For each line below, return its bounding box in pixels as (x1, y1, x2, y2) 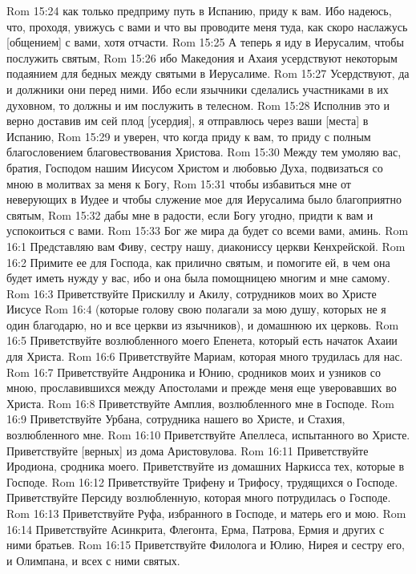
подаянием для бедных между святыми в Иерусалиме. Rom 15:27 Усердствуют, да (6, 65, 410, 82)
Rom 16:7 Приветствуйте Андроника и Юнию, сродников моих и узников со (6, 363, 382, 380)
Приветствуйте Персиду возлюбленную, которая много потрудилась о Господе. (6, 489, 391, 506)
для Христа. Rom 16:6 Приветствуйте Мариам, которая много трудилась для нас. (6, 348, 403, 365)
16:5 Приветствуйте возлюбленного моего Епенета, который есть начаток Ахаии (6, 332, 398, 349)
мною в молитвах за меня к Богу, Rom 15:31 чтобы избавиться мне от (6, 175, 351, 192)
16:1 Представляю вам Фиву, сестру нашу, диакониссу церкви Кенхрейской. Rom (6, 237, 406, 254)
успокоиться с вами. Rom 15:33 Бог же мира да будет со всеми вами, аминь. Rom (6, 222, 409, 239)
